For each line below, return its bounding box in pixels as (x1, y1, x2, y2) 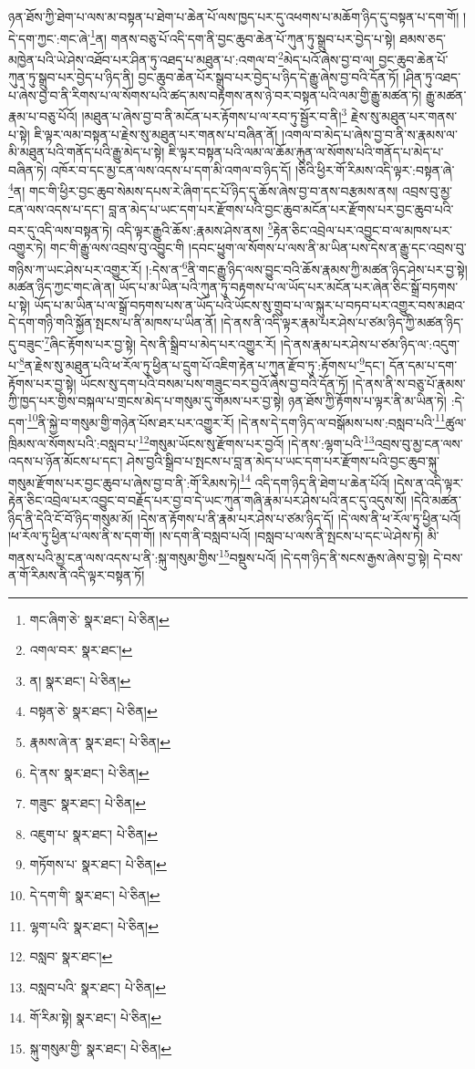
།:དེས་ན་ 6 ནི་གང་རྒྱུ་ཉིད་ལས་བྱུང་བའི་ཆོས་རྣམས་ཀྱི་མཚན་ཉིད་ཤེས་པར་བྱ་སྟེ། (146, 257, 468, 278)
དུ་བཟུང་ (8, 334, 45, 353)
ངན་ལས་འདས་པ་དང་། (8, 199, 105, 218)
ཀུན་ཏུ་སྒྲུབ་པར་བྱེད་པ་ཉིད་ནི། (8, 67, 134, 87)
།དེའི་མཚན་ (410, 491, 461, 510)
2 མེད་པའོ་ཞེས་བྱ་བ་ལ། (278, 47, 375, 68)
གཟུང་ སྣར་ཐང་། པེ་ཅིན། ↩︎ (29, 794, 147, 813)
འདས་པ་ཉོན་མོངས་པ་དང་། (8, 451, 123, 471)
